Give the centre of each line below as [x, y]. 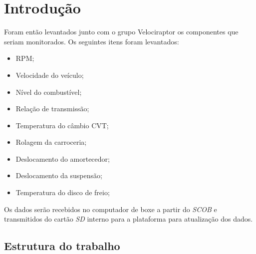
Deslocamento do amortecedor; [63, 158]
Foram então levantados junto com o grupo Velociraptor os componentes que [121, 32]
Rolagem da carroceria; [51, 142]
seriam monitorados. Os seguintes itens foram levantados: [92, 41]
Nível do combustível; [49, 92]
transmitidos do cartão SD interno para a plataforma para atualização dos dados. [128, 219]
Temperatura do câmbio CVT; [62, 125]
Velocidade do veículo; [50, 75]
